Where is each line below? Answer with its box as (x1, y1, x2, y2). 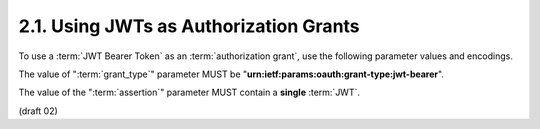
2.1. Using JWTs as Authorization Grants (18, 15, 360, 37)
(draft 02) (18, 105, 59, 117)
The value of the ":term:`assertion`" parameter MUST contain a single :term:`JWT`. (18, 86, 360, 99)
